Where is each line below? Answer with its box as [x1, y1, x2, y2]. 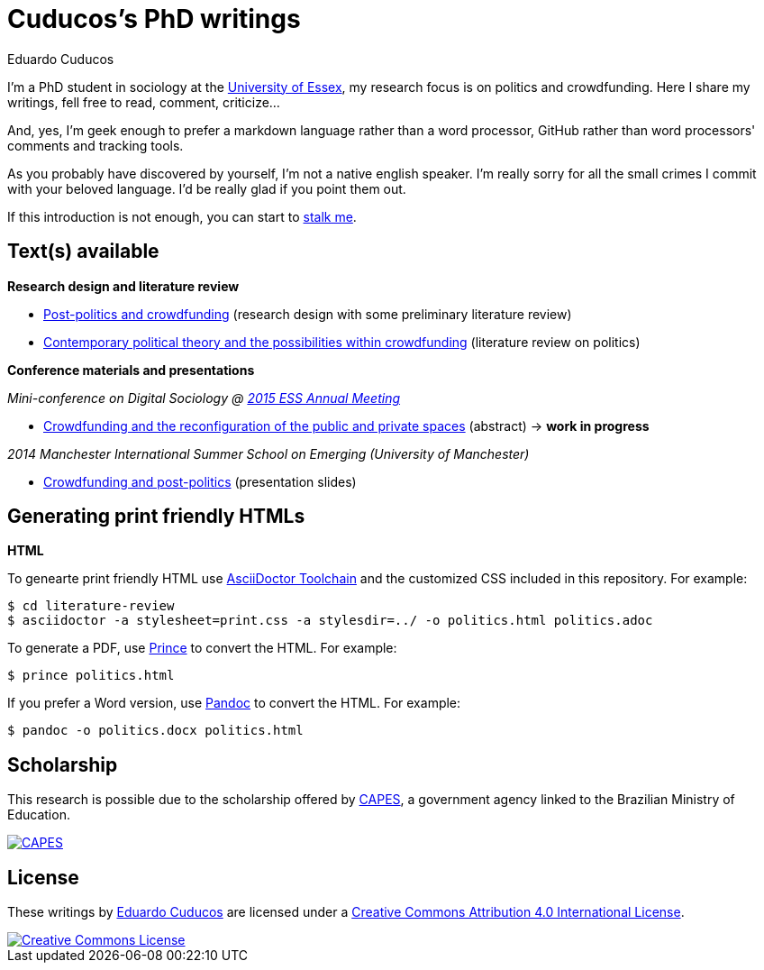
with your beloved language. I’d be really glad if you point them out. [7, 180, 406, 197]
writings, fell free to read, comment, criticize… [7, 94, 280, 110]
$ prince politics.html [7, 668, 175, 683]
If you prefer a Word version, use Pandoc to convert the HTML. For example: [7, 695, 461, 711]
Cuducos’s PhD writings [7, 4, 301, 34]
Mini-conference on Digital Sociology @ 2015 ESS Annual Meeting [7, 389, 401, 406]
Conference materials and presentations [7, 361, 255, 378]
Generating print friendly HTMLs [7, 505, 305, 528]
